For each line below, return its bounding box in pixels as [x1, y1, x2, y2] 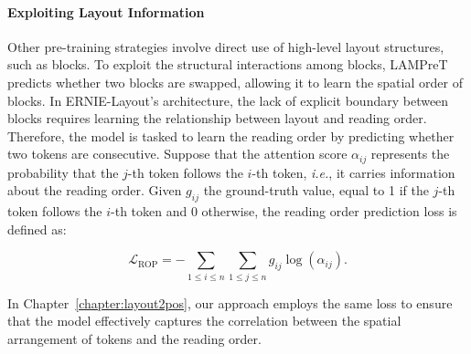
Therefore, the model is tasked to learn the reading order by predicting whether [7, 126, 455, 145]
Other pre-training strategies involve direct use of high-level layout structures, [7, 36, 444, 56]
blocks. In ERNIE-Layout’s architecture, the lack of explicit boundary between [7, 90, 449, 109]
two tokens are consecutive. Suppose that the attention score [7, 144, 348, 163]
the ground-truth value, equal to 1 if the [203, 181, 429, 200]
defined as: [7, 219, 67, 238]
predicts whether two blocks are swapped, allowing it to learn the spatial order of [7, 72, 463, 91]
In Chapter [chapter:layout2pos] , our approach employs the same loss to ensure [7, 293, 453, 312]
